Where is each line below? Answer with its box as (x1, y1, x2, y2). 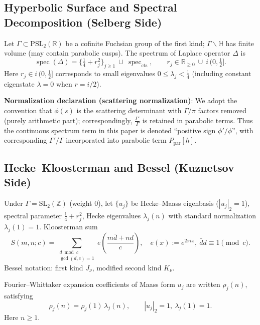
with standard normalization (168, 210, 256, 220)
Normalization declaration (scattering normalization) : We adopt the (4, 95, 237, 106)
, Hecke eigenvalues (82, 210, 141, 220)
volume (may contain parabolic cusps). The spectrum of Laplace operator (4, 48, 230, 58)
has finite (225, 38, 254, 48)
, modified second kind (92, 262, 162, 272)
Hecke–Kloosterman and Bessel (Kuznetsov (4, 159, 234, 175)
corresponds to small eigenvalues (55, 68, 155, 79)
